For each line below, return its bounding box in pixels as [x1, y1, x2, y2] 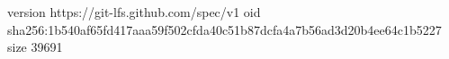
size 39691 [7, 38, 63, 56]
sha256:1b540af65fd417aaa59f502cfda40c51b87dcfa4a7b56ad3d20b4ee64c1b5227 [7, 20, 442, 38]
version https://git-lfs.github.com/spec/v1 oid [7, 3, 261, 21]
